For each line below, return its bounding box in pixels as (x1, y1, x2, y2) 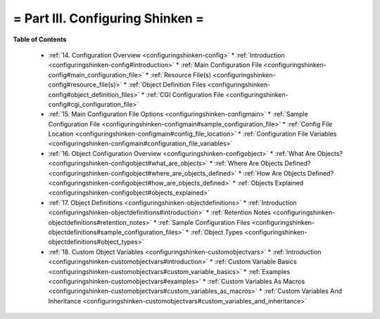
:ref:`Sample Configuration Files (158, 218, 251, 226)
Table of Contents (13, 35, 67, 44)
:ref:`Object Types (190, 228, 243, 236)
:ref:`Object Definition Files (127, 81, 206, 89)
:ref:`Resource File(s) (150, 70, 211, 79)
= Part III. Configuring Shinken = (13, 11, 204, 26)
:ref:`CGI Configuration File (146, 90, 224, 98)
